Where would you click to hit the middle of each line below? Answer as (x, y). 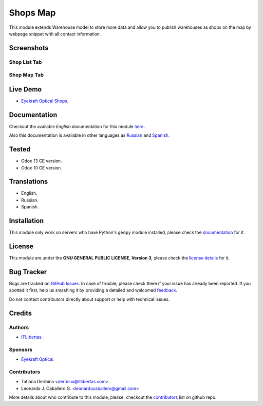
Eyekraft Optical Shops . (45, 101)
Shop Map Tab (26, 75)
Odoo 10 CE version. (42, 167)
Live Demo (25, 89)
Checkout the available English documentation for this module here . (77, 126)
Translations (28, 182)
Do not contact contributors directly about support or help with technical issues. (89, 299)
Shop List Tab (26, 62)
